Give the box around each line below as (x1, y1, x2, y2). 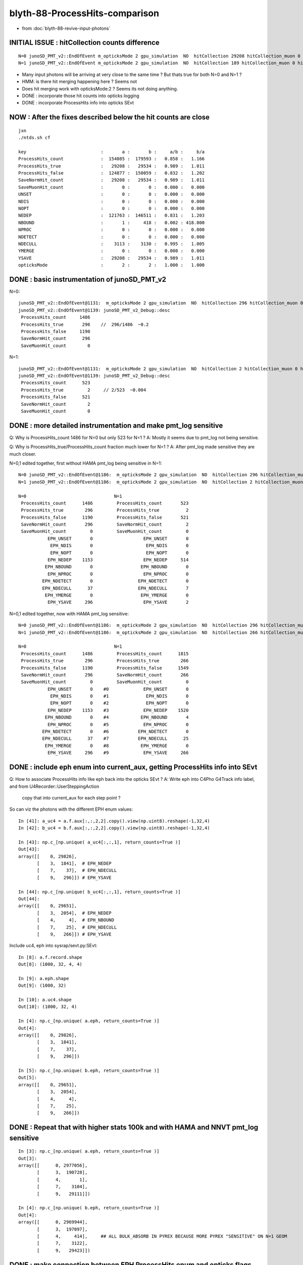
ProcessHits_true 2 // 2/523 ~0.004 (21, 387, 146, 393)
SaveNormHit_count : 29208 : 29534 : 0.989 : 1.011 (18, 177, 205, 183)
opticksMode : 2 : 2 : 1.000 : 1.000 (18, 262, 205, 268)
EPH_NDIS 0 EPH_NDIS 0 (50, 543, 189, 549)
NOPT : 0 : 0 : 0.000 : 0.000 (18, 205, 205, 211)
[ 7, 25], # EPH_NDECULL (37, 924, 117, 930)
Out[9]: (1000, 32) (18, 983, 67, 989)
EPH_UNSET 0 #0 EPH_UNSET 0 (47, 686, 189, 692)
